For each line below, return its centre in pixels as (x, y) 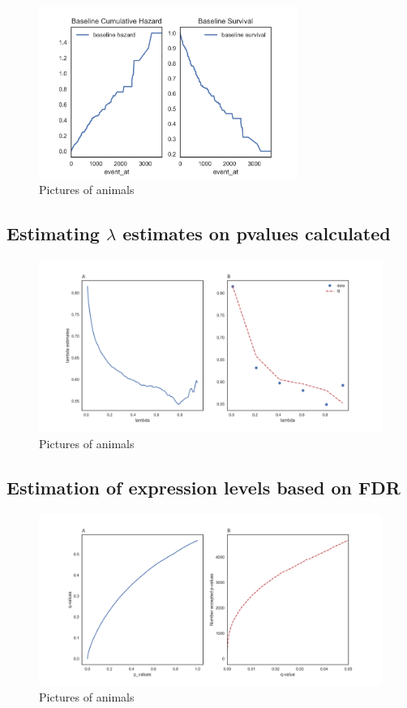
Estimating (53, 233)
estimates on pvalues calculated (257, 233)
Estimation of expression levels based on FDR (203, 487)
